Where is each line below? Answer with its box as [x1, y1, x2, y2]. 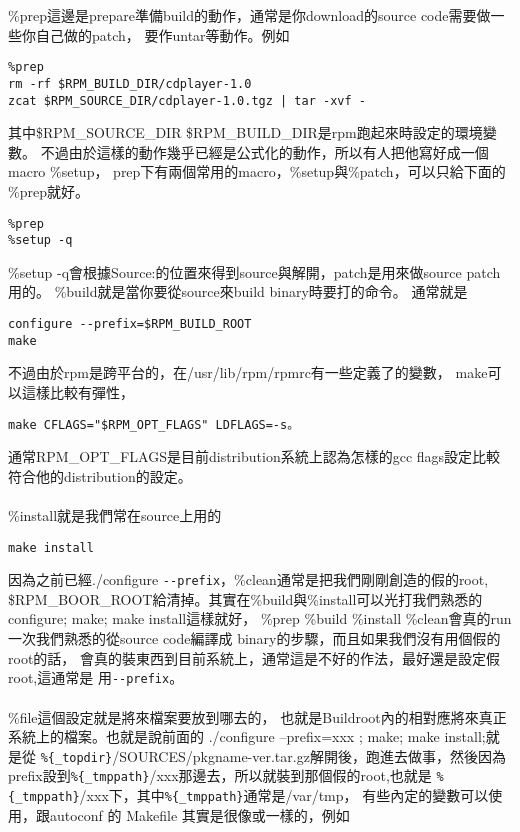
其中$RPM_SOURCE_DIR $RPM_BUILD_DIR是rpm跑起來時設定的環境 [8, 122, 483, 143]
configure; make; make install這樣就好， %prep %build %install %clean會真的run [8, 608, 512, 629]
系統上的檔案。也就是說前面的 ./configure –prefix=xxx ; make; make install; [8, 726, 486, 747]
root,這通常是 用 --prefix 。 [8, 667, 184, 688]
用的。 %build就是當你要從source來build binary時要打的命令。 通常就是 [8, 281, 468, 302]
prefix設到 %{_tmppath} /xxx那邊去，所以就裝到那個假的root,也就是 [8, 765, 432, 786]
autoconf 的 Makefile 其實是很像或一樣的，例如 [49, 804, 350, 825]
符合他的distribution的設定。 [8, 465, 192, 486]
